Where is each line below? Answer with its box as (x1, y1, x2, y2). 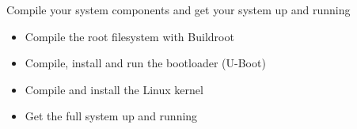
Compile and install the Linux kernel (25, 81, 203, 97)
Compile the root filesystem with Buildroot (25, 28, 234, 44)
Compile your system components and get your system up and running (6, 2, 351, 17)
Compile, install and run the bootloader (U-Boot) (25, 55, 266, 71)
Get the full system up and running (25, 108, 198, 124)
